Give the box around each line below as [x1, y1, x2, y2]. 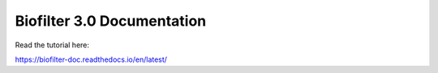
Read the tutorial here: [15, 40, 89, 50]
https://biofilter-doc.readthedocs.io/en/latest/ [15, 55, 168, 64]
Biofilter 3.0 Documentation [15, 12, 207, 30]
